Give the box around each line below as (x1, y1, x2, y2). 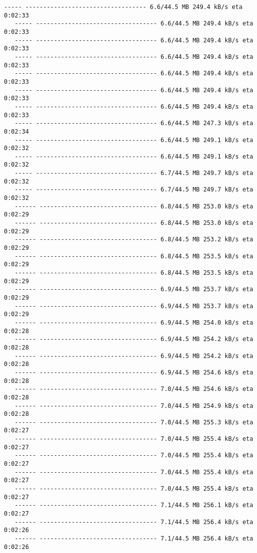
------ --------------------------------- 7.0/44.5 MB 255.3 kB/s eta (14, 418, 254, 426)
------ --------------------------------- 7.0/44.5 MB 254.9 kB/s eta (14, 402, 254, 409)
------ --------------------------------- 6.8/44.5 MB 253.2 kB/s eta (14, 236, 254, 243)
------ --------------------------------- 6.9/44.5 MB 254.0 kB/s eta (14, 319, 254, 326)
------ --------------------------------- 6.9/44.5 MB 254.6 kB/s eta (14, 369, 254, 376)
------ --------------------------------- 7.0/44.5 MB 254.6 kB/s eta (14, 385, 254, 393)
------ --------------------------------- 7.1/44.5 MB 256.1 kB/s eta (14, 502, 254, 509)
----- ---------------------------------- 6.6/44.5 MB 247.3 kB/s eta (14, 120, 254, 127)
